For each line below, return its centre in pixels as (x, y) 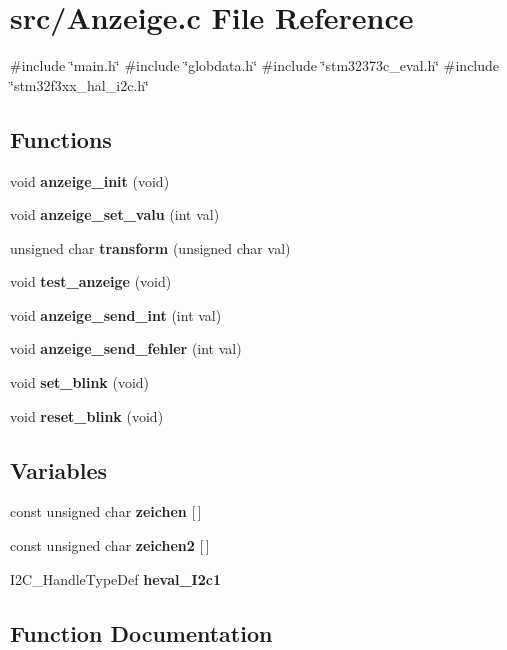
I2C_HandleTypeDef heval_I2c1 (115, 578)
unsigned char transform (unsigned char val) (150, 247)
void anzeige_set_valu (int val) (115, 214)
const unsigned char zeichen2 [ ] (110, 545)
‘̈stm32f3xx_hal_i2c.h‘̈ (79, 84)
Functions (61, 138)
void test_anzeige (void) (91, 281)
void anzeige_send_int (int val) (116, 314)
